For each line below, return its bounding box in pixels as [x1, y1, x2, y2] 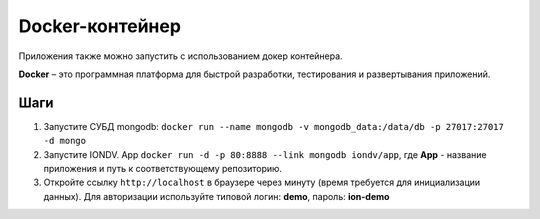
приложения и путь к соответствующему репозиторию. [43, 163, 283, 175]
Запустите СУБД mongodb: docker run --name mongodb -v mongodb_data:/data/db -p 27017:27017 [43, 120, 504, 132]
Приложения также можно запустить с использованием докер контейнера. [18, 50, 344, 62]
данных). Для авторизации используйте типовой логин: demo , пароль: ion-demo [43, 190, 390, 202]
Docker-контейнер [18, 15, 182, 37]
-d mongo [43, 135, 87, 147]
